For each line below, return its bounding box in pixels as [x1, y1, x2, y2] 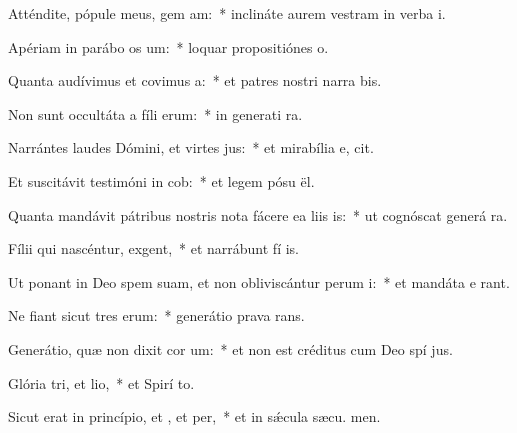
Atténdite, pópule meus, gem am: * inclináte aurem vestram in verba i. [8, 3, 446, 23]
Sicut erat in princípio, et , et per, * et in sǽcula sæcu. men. [8, 406, 381, 427]
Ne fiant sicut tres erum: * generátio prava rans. [8, 305, 305, 326]
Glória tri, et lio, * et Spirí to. [8, 372, 195, 393]
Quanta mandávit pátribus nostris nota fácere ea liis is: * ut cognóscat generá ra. [8, 204, 508, 225]
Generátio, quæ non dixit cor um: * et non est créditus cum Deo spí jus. [8, 338, 453, 359]
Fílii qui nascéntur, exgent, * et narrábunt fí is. [8, 238, 300, 259]
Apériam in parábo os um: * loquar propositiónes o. [8, 36, 329, 57]
